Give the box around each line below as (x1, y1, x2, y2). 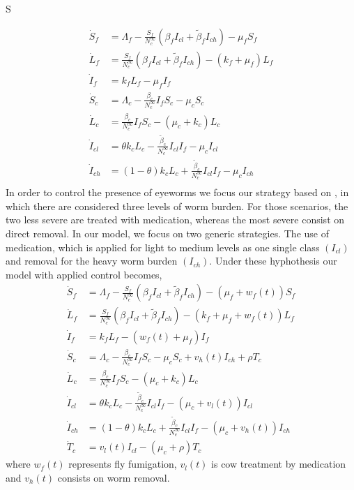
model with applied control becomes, (6, 267, 162, 281)
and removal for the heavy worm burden (6, 253, 178, 268)
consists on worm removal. (57, 470, 170, 484)
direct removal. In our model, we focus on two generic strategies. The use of (6, 225, 329, 240)
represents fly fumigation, (68, 456, 177, 471)
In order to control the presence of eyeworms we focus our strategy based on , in (6, 185, 349, 200)
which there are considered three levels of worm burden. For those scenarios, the (6, 198, 348, 213)
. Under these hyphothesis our (209, 253, 337, 268)
